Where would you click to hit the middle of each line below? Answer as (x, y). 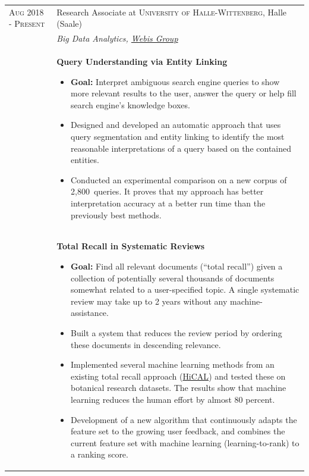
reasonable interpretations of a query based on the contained (181, 148)
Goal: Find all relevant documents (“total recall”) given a (176, 266)
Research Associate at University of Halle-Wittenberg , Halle (172, 12)
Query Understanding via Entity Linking (142, 62)
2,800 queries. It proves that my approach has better (167, 191)
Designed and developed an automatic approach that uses (176, 125)
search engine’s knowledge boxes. (130, 104)
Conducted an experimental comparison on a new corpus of (179, 179)
